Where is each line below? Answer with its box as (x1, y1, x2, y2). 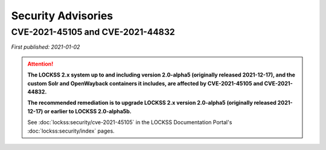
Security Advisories (11, 9, 113, 22)
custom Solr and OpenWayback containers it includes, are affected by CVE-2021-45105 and (27, 80, 263, 87)
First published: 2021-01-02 (11, 43, 80, 51)
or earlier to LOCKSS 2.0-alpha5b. (44, 107, 132, 114)
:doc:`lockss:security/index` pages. (27, 127, 115, 134)
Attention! (27, 60, 54, 67)
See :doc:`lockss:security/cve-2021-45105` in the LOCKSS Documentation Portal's (27, 119, 232, 126)
